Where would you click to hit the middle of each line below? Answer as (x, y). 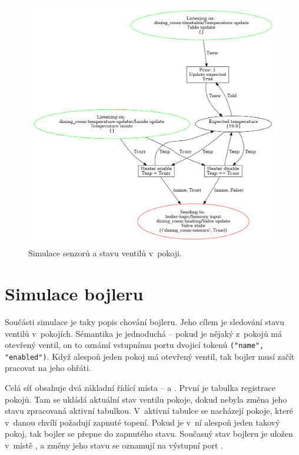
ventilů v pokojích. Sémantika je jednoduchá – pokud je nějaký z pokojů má (144, 333)
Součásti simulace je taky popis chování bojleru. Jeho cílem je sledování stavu (145, 321)
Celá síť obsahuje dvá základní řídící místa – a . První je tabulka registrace (140, 388)
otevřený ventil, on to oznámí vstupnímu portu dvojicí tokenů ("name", (134, 345)
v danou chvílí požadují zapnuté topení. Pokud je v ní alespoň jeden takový (142, 422)
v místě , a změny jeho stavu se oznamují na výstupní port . (114, 445)
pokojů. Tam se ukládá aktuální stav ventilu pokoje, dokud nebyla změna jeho (146, 399)
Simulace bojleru (74, 294)
